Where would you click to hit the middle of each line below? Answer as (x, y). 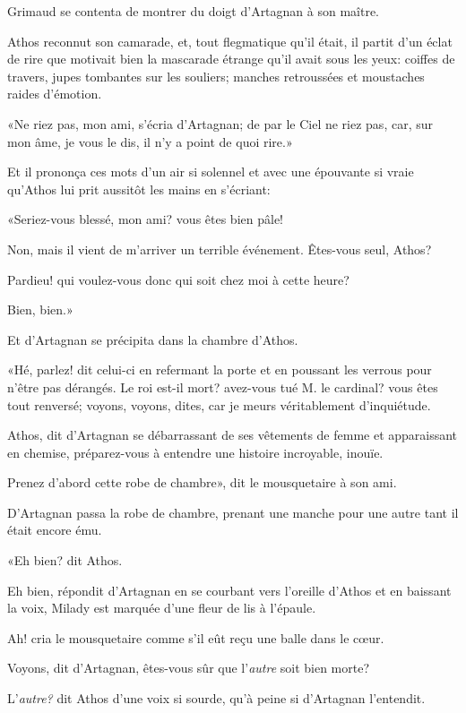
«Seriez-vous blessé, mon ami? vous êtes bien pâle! (145, 219)
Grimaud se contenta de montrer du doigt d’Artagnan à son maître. (194, 11)
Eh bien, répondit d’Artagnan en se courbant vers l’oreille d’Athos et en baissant (229, 590)
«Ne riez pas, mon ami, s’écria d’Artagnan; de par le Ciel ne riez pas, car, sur (220, 123)
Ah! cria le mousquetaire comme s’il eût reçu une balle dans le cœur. (196, 637)
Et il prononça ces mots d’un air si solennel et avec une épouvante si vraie (211, 172)
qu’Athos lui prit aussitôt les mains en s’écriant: (139, 189)
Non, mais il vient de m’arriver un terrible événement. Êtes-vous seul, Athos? (220, 249)
